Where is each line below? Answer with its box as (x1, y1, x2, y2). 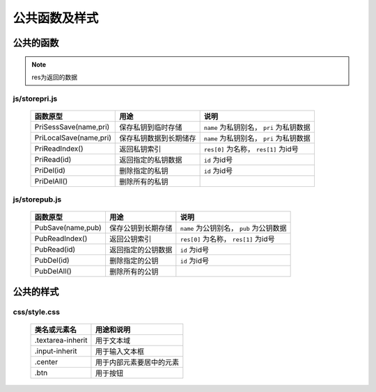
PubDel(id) (34, 256, 70, 266)
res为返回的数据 (31, 73, 78, 81)
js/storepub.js (13, 195, 62, 204)
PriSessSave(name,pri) (34, 122, 110, 131)
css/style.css (13, 307, 61, 316)
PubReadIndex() (34, 234, 88, 243)
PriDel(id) (34, 165, 66, 175)
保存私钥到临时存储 (119, 122, 182, 132)
